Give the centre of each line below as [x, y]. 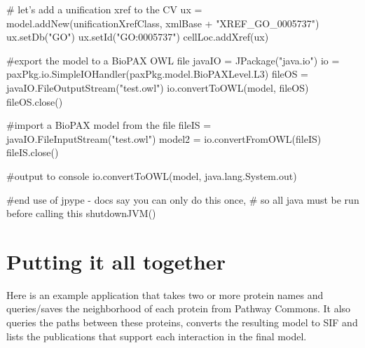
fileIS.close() [33, 152]
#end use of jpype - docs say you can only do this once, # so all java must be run [183, 199]
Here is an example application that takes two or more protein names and [165, 294]
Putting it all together [116, 261]
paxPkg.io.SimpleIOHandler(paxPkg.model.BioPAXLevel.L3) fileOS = [158, 74]
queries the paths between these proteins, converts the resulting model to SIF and [182, 322]
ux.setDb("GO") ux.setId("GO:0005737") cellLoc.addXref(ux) [138, 37]
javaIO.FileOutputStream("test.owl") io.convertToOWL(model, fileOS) [158, 87]
